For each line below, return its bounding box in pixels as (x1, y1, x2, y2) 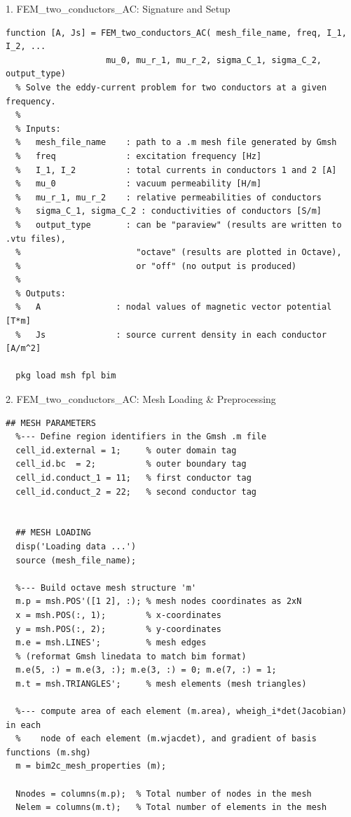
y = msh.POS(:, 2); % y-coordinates (15, 624, 221, 634)
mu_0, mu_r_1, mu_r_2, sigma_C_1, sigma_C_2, (106, 55, 322, 65)
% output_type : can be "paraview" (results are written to (15, 219, 342, 230)
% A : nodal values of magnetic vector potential (15, 302, 332, 313)
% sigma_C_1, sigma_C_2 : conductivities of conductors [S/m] (15, 206, 322, 217)
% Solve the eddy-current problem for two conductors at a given (15, 82, 327, 92)
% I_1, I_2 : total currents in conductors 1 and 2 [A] (15, 165, 337, 175)
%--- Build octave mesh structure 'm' (15, 582, 197, 593)
